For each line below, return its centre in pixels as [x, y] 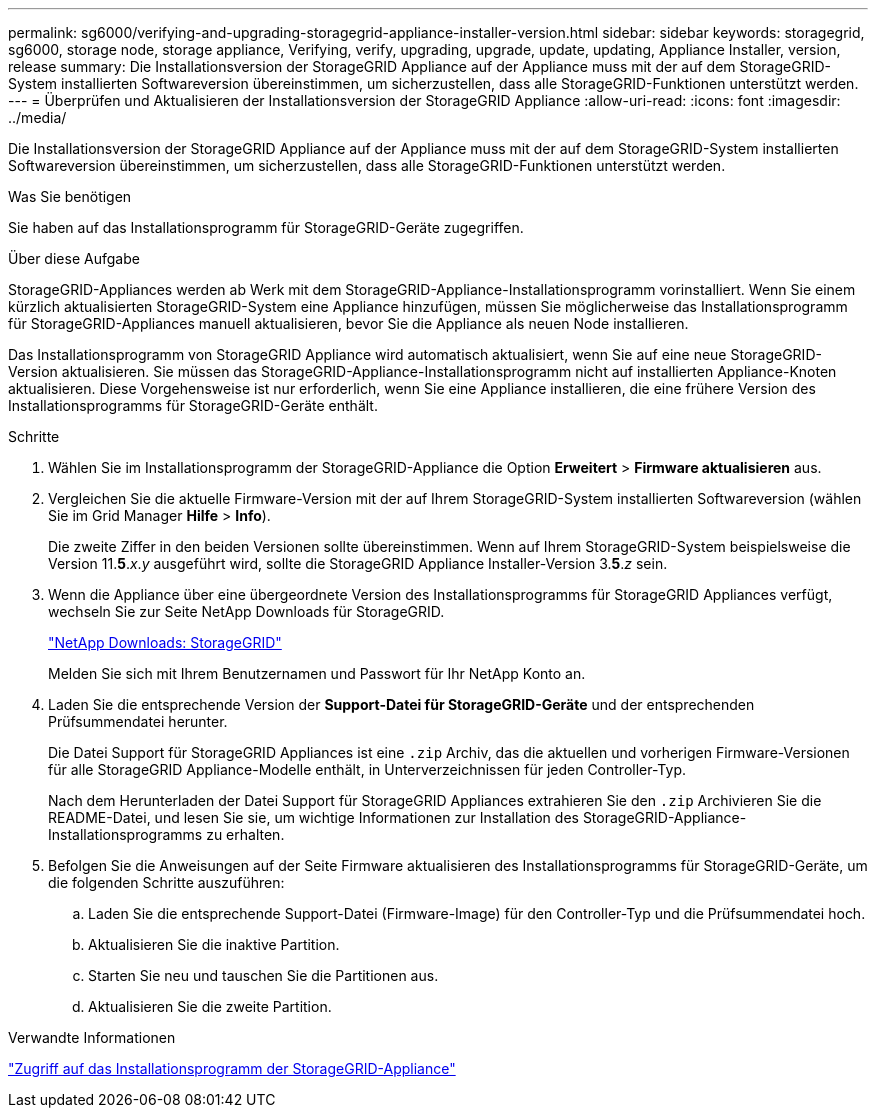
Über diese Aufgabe [74, 258]
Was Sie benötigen [70, 196]
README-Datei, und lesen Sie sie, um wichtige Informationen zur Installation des [313, 817]
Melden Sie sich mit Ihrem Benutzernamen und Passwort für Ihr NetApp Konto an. [317, 673]
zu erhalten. [245, 834]
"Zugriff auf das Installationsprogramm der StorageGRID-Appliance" [232, 1068]
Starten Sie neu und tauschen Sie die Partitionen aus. [263, 975]
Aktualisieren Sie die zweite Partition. [210, 1006]
